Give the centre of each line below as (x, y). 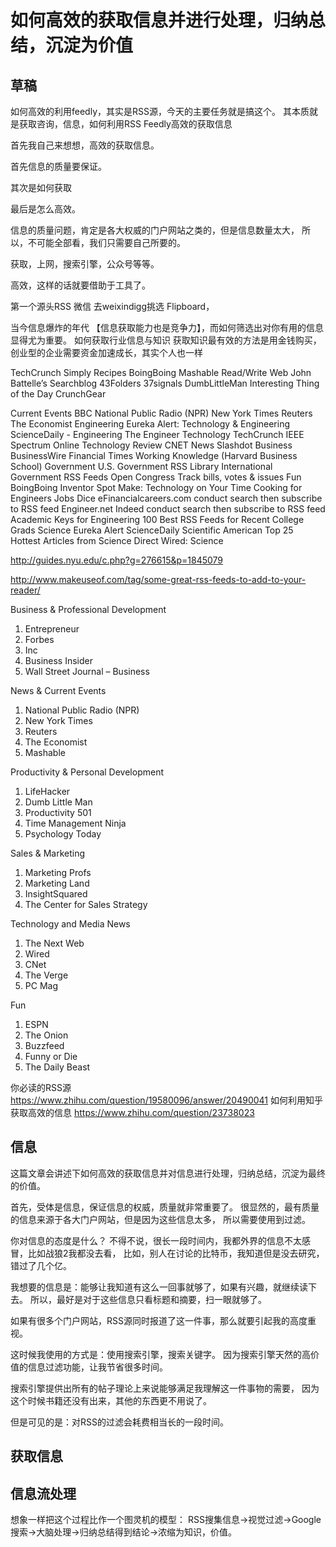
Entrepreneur (52, 629)
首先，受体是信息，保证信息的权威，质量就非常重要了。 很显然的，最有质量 (165, 1207)
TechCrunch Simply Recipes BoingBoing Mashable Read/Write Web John (161, 372)
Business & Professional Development (88, 609)
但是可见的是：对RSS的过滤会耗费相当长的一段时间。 (119, 1422)
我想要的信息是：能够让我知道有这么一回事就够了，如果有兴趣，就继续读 (159, 1287)
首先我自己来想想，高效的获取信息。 (85, 145)
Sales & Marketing (48, 853)
